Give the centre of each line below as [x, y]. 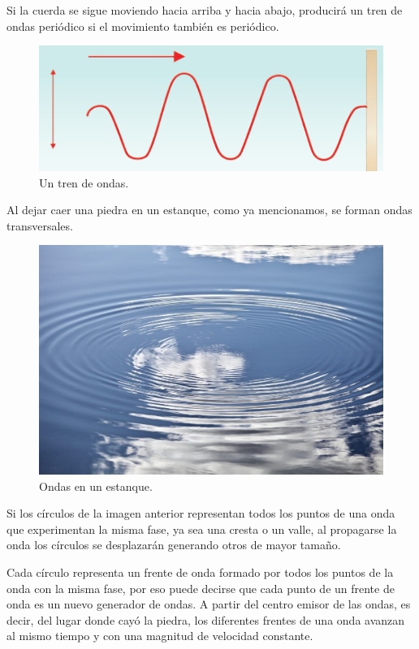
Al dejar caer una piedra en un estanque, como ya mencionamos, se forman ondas [209, 210]
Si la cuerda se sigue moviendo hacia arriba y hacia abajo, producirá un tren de [205, 10]
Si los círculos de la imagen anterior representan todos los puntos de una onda [201, 513]
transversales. [40, 225]
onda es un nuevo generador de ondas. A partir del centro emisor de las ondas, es [209, 604]
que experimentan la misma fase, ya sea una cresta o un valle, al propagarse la [202, 529]
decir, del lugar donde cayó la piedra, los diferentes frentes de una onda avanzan [206, 619]
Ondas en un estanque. [96, 486]
